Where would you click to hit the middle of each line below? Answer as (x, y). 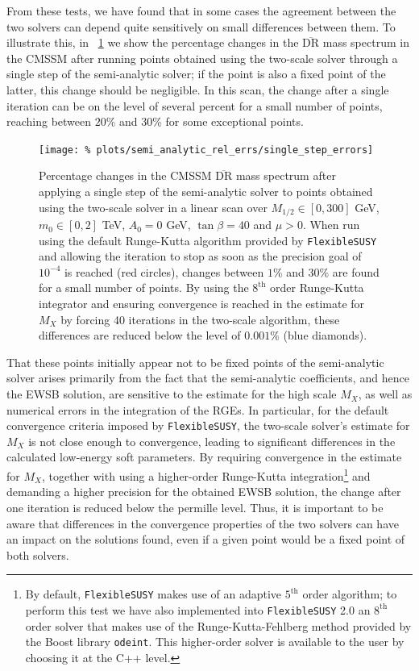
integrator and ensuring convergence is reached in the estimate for (202, 304)
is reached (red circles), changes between (164, 271)
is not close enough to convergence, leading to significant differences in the (212, 441)
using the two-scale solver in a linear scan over (153, 207)
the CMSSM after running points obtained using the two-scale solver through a (202, 58)
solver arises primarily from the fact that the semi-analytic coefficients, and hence (208, 378)
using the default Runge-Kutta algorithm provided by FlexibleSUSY (208, 240)
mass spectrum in (366, 42)
